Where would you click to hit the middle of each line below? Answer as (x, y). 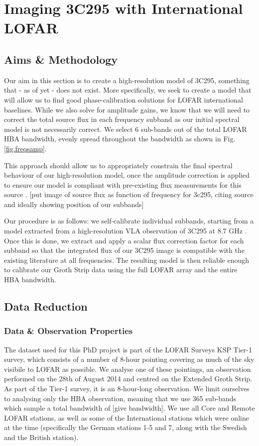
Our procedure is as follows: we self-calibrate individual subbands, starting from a (129, 221)
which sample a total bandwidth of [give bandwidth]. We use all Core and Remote (129, 408)
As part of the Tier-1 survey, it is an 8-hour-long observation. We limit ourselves (127, 389)
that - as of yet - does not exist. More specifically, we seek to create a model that (128, 90)
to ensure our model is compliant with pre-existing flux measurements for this (123, 184)
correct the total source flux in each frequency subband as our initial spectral (122, 119)
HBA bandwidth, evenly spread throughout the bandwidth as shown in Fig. (120, 139)
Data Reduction (46, 306)
